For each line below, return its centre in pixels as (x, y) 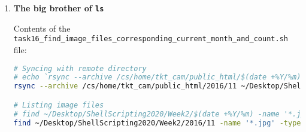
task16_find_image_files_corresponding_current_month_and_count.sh (151, 39)
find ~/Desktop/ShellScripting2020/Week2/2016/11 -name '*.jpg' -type (157, 123)
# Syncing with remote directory (80, 68)
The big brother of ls (59, 8)
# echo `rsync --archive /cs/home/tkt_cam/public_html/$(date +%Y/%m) (157, 77)
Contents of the (42, 28)
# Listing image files (59, 105)
